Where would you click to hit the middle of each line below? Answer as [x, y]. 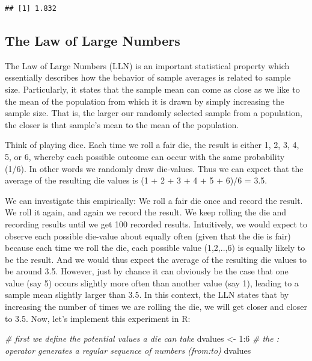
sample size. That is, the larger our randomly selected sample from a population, [154, 113]
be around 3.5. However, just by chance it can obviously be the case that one [147, 271]
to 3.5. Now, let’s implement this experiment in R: [98, 318]
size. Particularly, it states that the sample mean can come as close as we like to [152, 89]
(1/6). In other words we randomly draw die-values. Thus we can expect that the [154, 168]
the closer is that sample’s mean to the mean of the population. [122, 124]
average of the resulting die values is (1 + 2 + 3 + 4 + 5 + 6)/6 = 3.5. [136, 180]
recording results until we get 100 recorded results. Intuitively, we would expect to [156, 224]
